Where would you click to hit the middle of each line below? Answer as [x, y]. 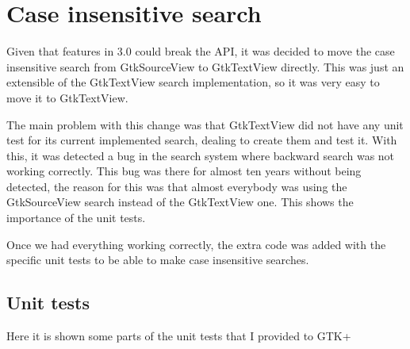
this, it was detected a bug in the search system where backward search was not [201, 155]
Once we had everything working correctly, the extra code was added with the [196, 244]
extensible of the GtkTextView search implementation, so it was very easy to [193, 82]
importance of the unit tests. [76, 218]
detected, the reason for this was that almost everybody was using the [177, 186]
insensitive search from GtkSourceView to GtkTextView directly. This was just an [205, 66]
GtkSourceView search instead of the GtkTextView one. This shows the [180, 202]
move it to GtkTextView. [67, 97]
